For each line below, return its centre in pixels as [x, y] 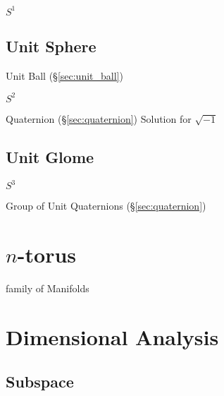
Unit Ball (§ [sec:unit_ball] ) [64, 75]
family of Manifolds [48, 288]
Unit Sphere [51, 46]
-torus [47, 254]
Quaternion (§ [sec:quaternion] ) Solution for [99, 118]
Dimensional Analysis [112, 336]
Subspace [40, 382]
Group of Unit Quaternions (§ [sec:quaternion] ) [106, 206]
